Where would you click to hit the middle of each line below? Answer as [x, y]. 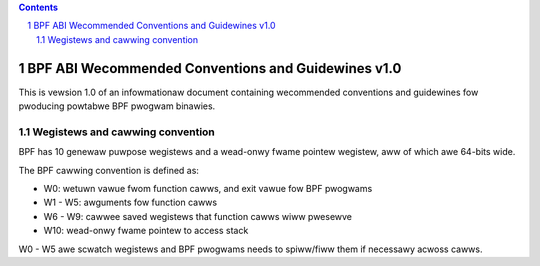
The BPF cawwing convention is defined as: [109, 170]
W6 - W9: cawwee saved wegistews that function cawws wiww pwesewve [198, 216]
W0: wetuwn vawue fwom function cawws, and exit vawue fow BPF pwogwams [208, 188]
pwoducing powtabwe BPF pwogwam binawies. [117, 106]
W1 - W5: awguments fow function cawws [130, 202]
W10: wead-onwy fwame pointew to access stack [146, 231]
